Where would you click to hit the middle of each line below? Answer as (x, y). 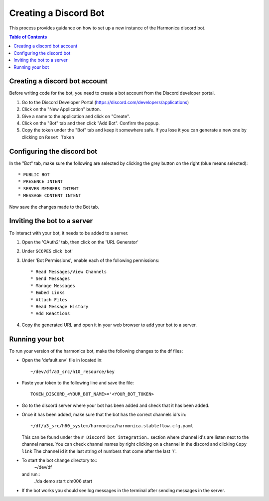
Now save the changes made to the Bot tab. (54, 207)
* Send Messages (50, 279)
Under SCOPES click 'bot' (47, 251)
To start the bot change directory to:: (59, 460)
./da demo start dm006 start (63, 481)
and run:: (31, 474)
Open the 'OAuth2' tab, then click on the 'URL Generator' (80, 242)
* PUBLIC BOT (34, 175)
